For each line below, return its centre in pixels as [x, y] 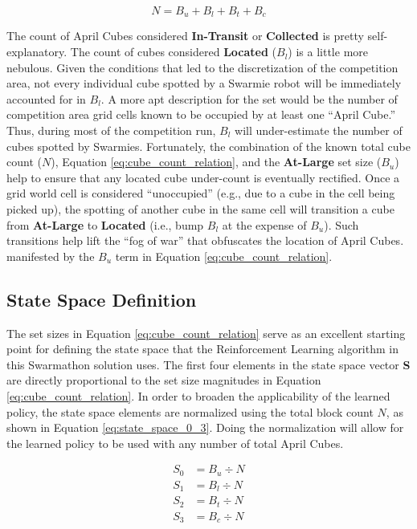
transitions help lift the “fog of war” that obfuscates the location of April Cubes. [205, 240]
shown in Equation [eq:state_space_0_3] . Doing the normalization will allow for [205, 427]
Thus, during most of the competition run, [111, 130]
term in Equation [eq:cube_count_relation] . [224, 256]
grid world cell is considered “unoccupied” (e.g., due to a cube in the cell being [201, 193]
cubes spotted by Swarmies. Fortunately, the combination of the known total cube [208, 146]
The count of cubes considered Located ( [173, 52]
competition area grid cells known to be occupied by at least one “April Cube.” [201, 114]
